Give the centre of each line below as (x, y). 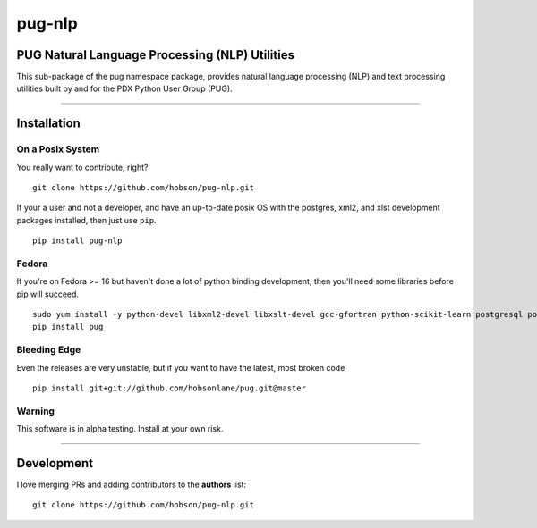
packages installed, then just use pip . (86, 220)
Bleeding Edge (49, 350)
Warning (36, 411)
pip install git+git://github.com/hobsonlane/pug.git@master (169, 388)
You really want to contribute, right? (82, 167)
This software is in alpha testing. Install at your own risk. (120, 429)
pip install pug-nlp (77, 241)
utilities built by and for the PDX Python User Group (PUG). (124, 88)
